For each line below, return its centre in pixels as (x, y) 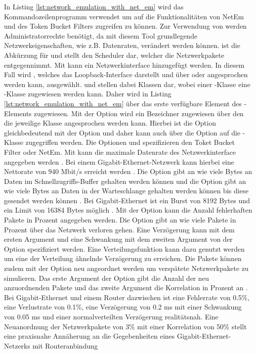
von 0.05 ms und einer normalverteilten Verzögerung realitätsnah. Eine (111, 316)
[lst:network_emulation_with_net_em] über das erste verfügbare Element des (123, 103)
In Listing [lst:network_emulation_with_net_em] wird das (94, 6)
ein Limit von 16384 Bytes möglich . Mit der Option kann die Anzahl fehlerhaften (128, 210)
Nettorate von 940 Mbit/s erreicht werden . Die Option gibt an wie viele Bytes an (128, 171)
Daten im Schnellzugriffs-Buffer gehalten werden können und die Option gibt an (125, 181)
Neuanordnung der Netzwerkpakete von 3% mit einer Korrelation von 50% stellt (126, 326)
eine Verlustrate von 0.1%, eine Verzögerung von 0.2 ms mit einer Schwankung (123, 307)
